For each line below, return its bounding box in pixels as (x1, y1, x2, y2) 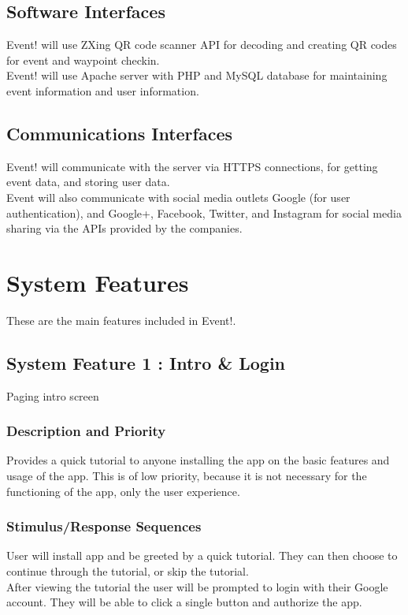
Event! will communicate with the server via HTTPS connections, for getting (6, 158, 378, 174)
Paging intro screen (6, 387, 99, 404)
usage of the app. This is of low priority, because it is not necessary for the (6, 468, 367, 484)
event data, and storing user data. (6, 173, 170, 190)
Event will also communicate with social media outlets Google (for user (6, 188, 351, 205)
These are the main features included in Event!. (6, 311, 236, 328)
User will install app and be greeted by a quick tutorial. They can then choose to (6, 547, 398, 564)
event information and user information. (6, 82, 199, 99)
